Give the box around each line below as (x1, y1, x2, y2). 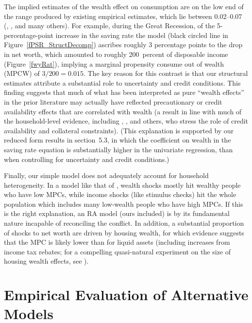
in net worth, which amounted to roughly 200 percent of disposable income (4, 49, 228, 59)
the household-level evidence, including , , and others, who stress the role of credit (4, 116, 249, 126)
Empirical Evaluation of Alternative (4, 285, 249, 305)
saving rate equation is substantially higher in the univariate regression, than (4, 144, 233, 154)
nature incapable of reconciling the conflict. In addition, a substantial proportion (4, 218, 244, 228)
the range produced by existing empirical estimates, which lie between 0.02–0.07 (4, 11, 242, 21)
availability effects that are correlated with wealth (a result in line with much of (4, 106, 242, 116)
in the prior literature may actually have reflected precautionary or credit (4, 96, 222, 107)
